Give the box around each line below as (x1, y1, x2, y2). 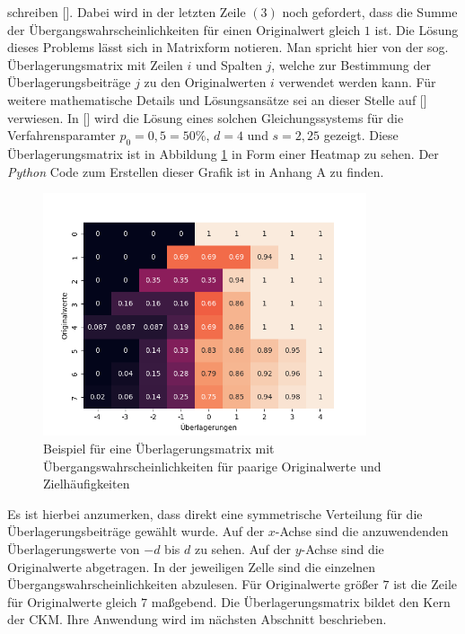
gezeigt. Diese (323, 126, 399, 145)
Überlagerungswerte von (7, 539, 140, 558)
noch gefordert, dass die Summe (282, 3, 458, 21)
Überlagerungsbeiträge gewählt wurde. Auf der (7, 522, 265, 541)
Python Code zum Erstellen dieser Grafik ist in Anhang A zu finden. (7, 162, 384, 181)
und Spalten (195, 55, 262, 74)
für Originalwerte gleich (7, 592, 137, 611)
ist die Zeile (393, 575, 457, 594)
